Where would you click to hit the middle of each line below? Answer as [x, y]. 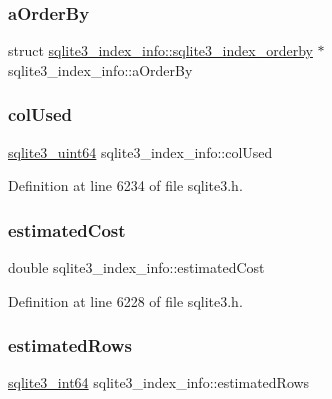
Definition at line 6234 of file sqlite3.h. [125, 185]
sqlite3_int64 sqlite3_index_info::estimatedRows [159, 382]
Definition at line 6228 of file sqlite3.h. [125, 300]
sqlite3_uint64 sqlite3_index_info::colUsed [140, 151]
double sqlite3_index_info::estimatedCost [136, 267]
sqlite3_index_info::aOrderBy [100, 69]
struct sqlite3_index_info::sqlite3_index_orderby [160, 50]
